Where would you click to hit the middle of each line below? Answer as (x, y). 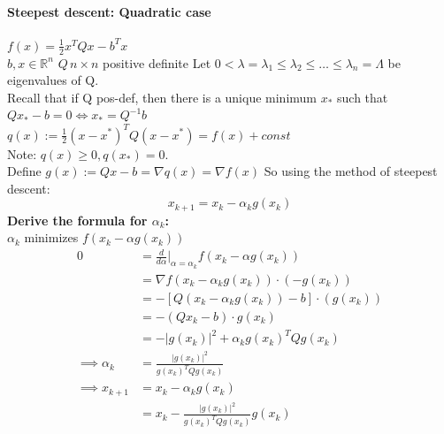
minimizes (51, 237)
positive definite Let (157, 62)
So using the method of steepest (351, 171)
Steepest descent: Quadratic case (109, 11)
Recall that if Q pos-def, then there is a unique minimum (162, 97)
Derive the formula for (77, 220)
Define (24, 171)
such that (363, 97)
